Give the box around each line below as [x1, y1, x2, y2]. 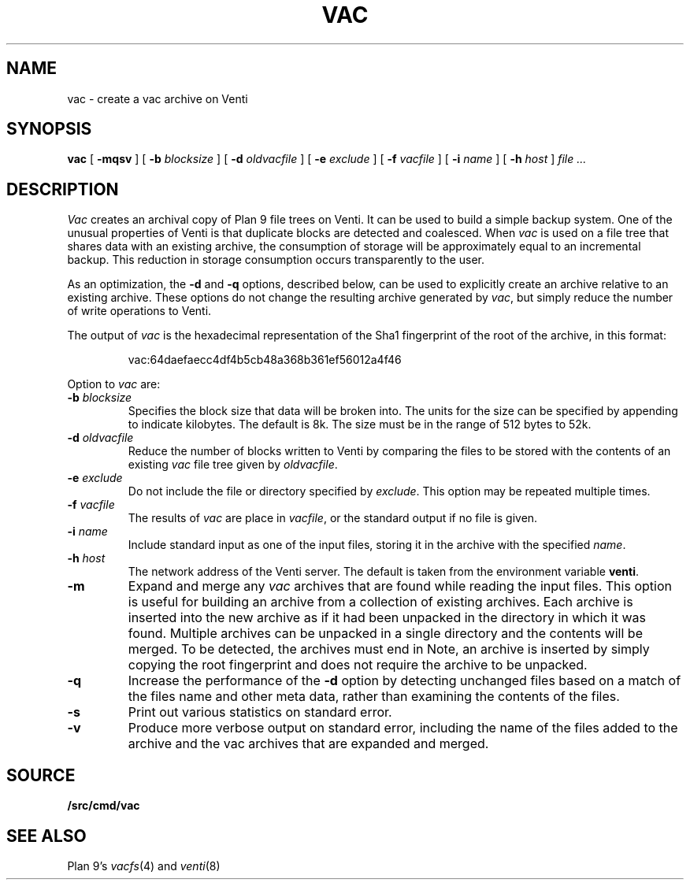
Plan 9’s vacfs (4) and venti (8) [67, 858, 221, 873]
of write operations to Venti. [67, 304, 212, 318]
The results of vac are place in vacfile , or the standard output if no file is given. [128, 511, 538, 525]
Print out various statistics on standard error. [128, 704, 392, 721]
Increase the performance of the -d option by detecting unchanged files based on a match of [128, 673, 681, 689]
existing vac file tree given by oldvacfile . [128, 458, 338, 472]
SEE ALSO [6, 825, 87, 846]
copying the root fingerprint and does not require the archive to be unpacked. [128, 657, 588, 673]
